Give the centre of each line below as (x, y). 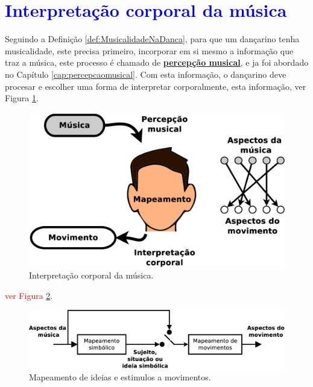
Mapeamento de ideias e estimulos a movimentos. (120, 377)
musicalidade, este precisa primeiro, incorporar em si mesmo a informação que (149, 50)
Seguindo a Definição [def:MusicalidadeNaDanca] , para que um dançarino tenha (152, 39)
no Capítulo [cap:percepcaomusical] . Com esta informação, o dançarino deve (146, 74)
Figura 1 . (22, 98)
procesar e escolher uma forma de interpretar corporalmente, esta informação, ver (156, 86)
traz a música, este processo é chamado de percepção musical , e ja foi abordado (157, 62)
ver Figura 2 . (29, 295)
